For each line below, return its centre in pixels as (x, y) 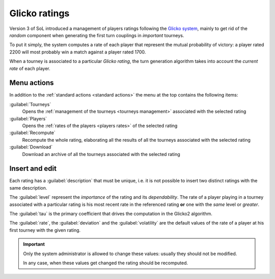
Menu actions (32, 83)
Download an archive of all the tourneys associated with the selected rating (101, 154)
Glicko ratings (39, 13)
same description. (28, 188)
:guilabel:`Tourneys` (30, 104)
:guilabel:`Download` (31, 147)
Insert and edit (33, 168)
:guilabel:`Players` (28, 118)
